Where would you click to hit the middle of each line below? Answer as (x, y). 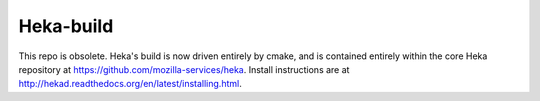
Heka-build (66, 26)
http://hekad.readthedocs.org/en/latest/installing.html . (130, 84)
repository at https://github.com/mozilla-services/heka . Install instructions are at (184, 69)
